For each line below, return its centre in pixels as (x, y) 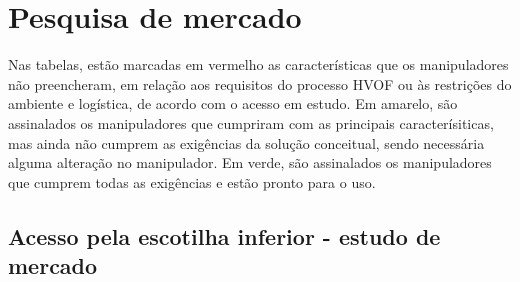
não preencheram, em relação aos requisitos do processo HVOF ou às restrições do (260, 83)
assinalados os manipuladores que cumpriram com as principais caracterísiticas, (251, 122)
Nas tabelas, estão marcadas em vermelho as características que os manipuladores (258, 64)
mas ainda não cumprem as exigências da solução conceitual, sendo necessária (246, 142)
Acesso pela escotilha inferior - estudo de (224, 235)
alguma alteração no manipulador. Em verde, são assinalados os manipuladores (250, 162)
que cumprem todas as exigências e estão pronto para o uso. (192, 181)
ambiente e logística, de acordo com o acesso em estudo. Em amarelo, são (233, 103)
